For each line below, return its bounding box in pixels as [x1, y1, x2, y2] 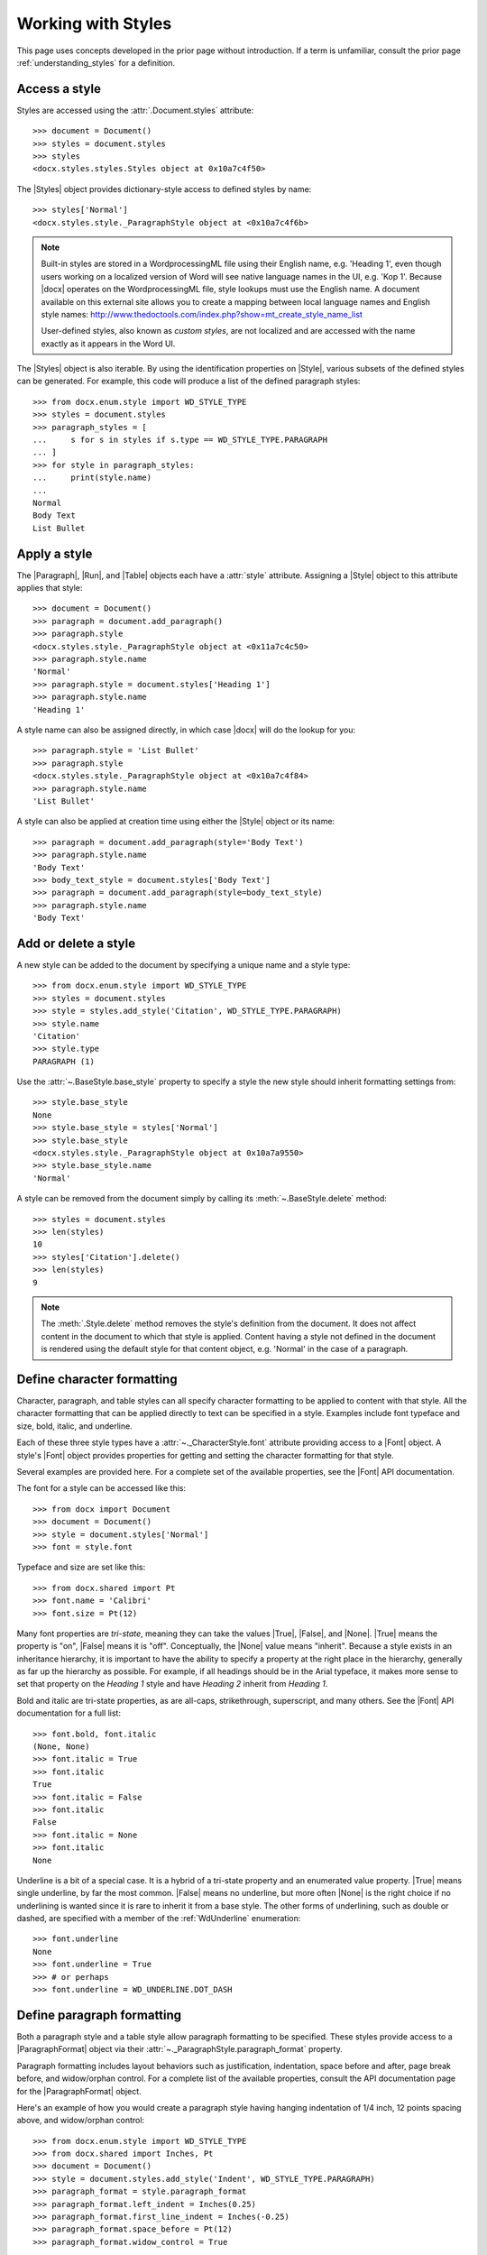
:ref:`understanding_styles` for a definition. [16, 57, 176, 68]
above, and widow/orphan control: [16, 2115, 144, 2126]
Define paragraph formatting [16, 2007, 182, 2022]
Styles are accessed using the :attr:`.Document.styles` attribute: [16, 105, 254, 115]
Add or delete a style [16, 935, 135, 951]
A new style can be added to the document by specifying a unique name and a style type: [16, 959, 351, 970]
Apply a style [16, 546, 93, 561]
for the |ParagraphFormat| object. [16, 2085, 142, 2096]
